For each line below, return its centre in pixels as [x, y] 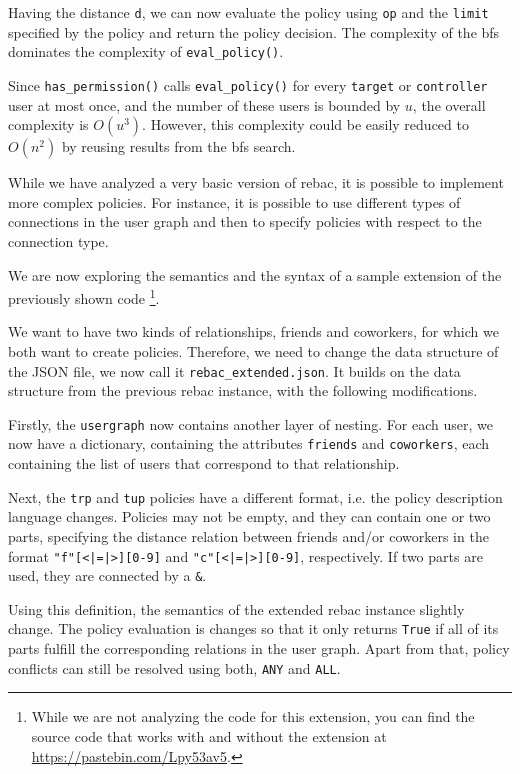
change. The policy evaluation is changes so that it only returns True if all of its [253, 628]
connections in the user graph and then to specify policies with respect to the [245, 221]
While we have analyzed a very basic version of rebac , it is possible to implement [256, 182]
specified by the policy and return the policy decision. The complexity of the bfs [254, 31]
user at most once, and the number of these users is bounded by [204, 104]
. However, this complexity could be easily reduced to [305, 124]
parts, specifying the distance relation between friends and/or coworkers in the [248, 535]
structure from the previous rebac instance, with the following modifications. [243, 390]
